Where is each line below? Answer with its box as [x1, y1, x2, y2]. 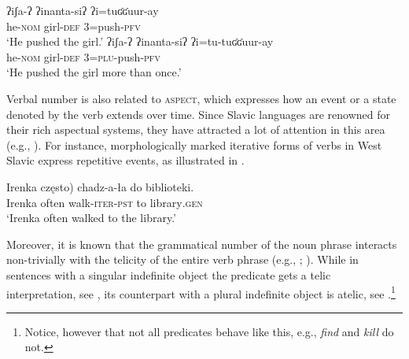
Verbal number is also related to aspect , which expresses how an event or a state [6, 90, 396, 106]
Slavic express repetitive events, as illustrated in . [6, 152, 245, 168]
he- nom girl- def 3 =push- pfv [6, 17, 141, 34]
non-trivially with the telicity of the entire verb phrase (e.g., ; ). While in [6, 251, 359, 268]
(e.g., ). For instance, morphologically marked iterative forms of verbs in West [6, 136, 382, 153]
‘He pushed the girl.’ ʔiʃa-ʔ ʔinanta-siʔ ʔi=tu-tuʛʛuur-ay [6, 33, 274, 50]
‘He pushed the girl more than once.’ [6, 64, 182, 80]
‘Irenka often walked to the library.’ [6, 209, 176, 226]
